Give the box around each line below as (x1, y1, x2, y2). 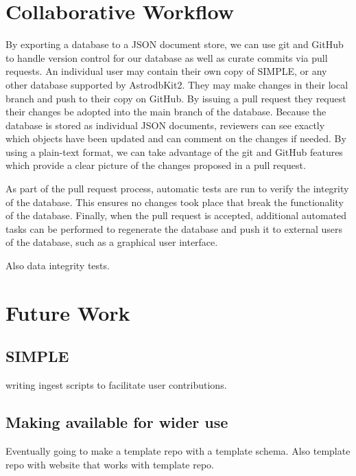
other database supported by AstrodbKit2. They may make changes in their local (5, 77, 348, 91)
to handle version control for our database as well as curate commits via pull (5, 50, 328, 65)
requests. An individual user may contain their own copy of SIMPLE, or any (5, 64, 327, 78)
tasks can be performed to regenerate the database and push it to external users (5, 221, 343, 236)
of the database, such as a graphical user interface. (5, 235, 218, 249)
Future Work (5, 298, 130, 326)
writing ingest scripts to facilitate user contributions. (5, 378, 227, 392)
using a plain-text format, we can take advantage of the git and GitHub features (5, 144, 343, 159)
